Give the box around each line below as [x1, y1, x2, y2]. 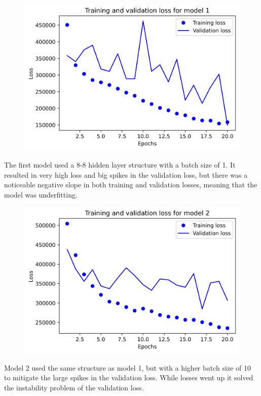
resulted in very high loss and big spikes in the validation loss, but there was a [4, 169, 248, 180]
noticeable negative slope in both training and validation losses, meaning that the [4, 179, 257, 190]
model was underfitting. [4, 189, 78, 200]
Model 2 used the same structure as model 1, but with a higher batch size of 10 [4, 362, 251, 373]
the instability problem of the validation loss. [4, 382, 144, 392]
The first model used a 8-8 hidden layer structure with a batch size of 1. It [4, 159, 236, 170]
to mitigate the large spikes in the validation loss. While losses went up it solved [4, 372, 253, 383]
